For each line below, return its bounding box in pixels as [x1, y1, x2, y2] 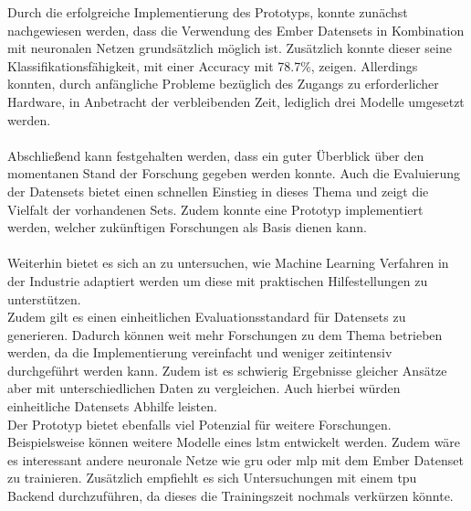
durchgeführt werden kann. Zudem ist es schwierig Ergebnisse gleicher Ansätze [7, 360, 447, 379]
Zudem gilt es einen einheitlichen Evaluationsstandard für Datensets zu [7, 307, 406, 326]
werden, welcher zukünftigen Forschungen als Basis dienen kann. [7, 218, 367, 237]
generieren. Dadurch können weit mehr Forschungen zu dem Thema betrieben [7, 325, 443, 344]
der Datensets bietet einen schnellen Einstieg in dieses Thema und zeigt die [7, 181, 429, 200]
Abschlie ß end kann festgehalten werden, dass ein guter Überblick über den [7, 145, 424, 165]
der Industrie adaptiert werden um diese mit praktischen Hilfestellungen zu [7, 271, 428, 290]
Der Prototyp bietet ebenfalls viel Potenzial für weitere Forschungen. [7, 414, 392, 433]
